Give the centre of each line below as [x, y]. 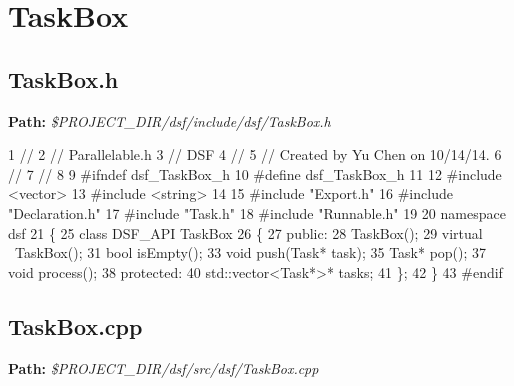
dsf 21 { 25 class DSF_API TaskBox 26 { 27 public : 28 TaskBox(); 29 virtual [245, 232]
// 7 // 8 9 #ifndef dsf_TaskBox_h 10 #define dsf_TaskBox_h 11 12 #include [255, 173]
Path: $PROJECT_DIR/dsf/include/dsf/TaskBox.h [169, 120]
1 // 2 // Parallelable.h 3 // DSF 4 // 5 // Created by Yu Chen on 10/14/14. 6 [255, 154]
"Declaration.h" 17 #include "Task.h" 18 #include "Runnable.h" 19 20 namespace [257, 212]
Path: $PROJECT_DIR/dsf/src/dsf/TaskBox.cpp [163, 367]
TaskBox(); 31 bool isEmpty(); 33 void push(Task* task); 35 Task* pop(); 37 [250, 252]
